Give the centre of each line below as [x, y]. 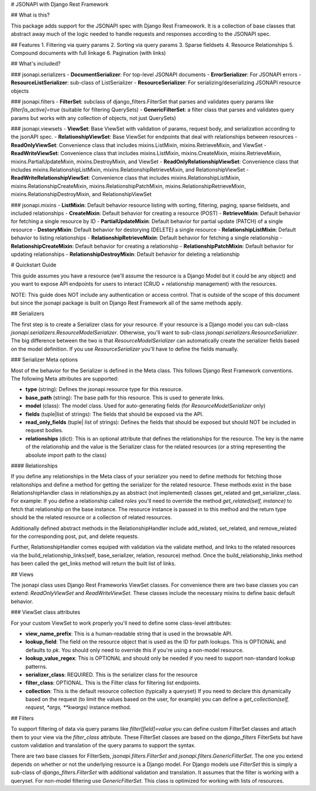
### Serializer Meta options [44, 359]
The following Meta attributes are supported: [65, 379]
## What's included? [36, 64]
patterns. [36, 666]
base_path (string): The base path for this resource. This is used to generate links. [125, 398]
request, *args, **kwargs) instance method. [78, 707]
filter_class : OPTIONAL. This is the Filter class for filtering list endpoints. [113, 683]
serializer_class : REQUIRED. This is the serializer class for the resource [112, 674]
